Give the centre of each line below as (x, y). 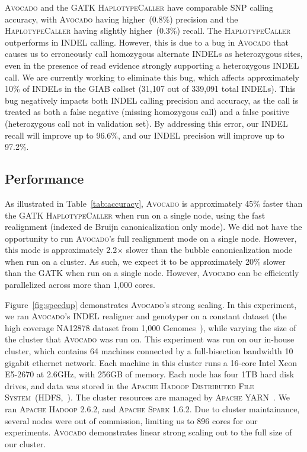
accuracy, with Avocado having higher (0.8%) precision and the (121, 19)
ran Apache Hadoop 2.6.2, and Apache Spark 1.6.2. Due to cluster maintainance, (152, 409)
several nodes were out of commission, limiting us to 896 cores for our (131, 420)
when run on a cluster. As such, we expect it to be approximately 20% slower (145, 261)
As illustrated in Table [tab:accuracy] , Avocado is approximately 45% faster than (154, 203)
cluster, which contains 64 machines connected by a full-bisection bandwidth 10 (149, 351)
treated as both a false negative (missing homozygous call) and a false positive (147, 112)
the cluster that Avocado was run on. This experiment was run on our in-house (150, 339)
